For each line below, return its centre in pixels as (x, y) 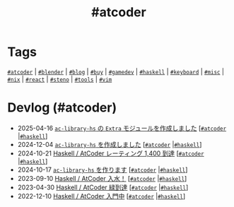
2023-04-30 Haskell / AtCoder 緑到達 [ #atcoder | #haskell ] (103, 187)
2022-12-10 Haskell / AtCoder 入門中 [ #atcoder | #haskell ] (101, 196)
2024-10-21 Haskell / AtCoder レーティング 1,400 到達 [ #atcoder (111, 153)
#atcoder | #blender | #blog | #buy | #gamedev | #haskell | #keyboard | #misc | (116, 71)
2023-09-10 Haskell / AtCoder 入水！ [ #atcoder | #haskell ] (102, 178)
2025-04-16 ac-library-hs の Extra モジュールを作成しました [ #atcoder (122, 128)
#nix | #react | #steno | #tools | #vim (60, 79)
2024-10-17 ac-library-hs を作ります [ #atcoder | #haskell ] (103, 170)
